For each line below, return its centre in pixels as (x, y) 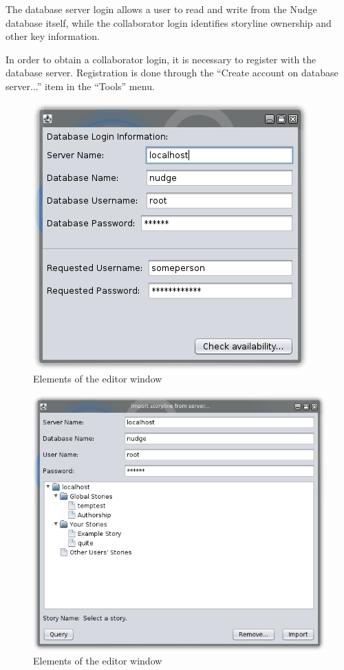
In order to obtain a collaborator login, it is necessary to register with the (161, 59)
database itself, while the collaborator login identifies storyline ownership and (169, 22)
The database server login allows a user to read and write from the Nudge (161, 9)
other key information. (53, 36)
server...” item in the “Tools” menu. (80, 86)
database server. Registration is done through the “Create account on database (172, 73)
